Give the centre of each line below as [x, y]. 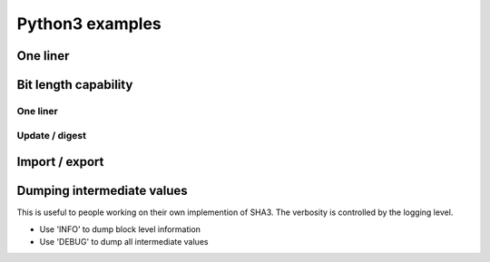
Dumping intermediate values [102, 191]
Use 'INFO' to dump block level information [120, 229]
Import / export [60, 162]
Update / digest [51, 135]
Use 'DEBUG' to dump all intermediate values [124, 242]
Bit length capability [75, 85]
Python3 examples [89, 24]
